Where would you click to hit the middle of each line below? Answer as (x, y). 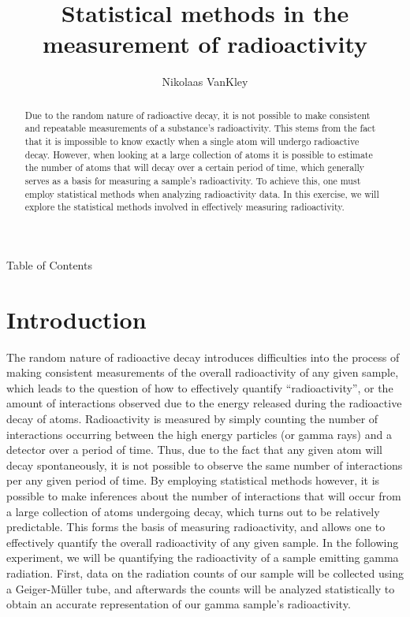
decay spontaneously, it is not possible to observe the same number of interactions (205, 465)
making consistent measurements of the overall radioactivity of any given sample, (203, 372)
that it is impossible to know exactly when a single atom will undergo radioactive (192, 141)
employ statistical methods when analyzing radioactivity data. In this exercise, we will (202, 193)
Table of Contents (49, 264)
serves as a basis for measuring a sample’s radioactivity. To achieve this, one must (193, 180)
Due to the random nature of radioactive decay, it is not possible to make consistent (198, 115)
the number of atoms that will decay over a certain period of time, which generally (195, 167)
